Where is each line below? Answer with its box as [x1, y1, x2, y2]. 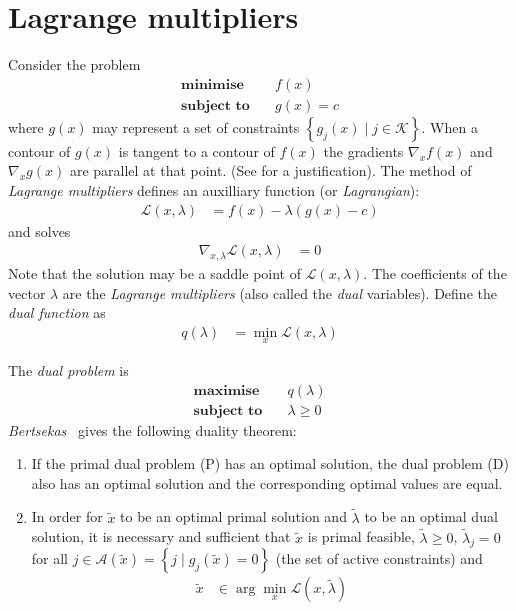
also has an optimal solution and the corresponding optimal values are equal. [31, 472, 503, 493]
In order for [31, 506, 103, 527]
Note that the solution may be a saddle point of [8, 263, 301, 284]
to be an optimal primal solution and [120, 506, 347, 527]
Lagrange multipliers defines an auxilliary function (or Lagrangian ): [8, 179, 420, 200]
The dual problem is [8, 360, 129, 381]
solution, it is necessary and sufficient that [31, 526, 291, 547]
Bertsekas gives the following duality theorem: [8, 419, 297, 440]
